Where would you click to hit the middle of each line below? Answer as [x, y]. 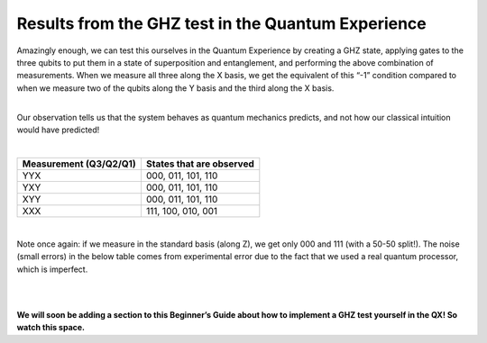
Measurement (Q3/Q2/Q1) [79, 164]
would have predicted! [58, 130]
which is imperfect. [52, 269]
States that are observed [200, 164]
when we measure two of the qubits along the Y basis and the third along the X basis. [175, 88]
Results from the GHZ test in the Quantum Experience [222, 23]
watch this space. [51, 328]
